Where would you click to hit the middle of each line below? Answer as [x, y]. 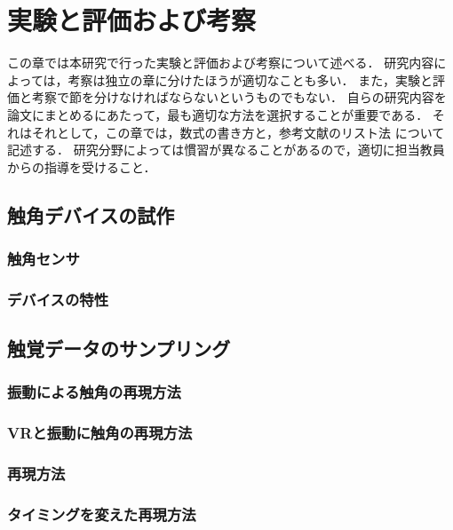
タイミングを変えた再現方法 [102, 514]
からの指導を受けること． [82, 166]
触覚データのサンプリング [119, 348]
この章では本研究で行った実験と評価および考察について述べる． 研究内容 [221, 63]
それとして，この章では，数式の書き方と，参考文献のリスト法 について [238, 132]
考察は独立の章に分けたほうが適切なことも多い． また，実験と [250, 79]
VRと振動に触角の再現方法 [100, 433]
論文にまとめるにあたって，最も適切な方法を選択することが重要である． [218, 114]
